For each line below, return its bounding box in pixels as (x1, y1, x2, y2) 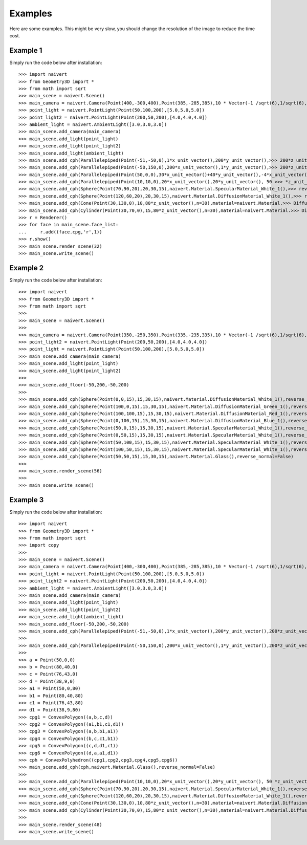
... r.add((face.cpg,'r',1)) (18, 229, 102, 235)
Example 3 (9, 495, 44, 504)
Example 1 (9, 46, 42, 55)
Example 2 (9, 264, 43, 272)
